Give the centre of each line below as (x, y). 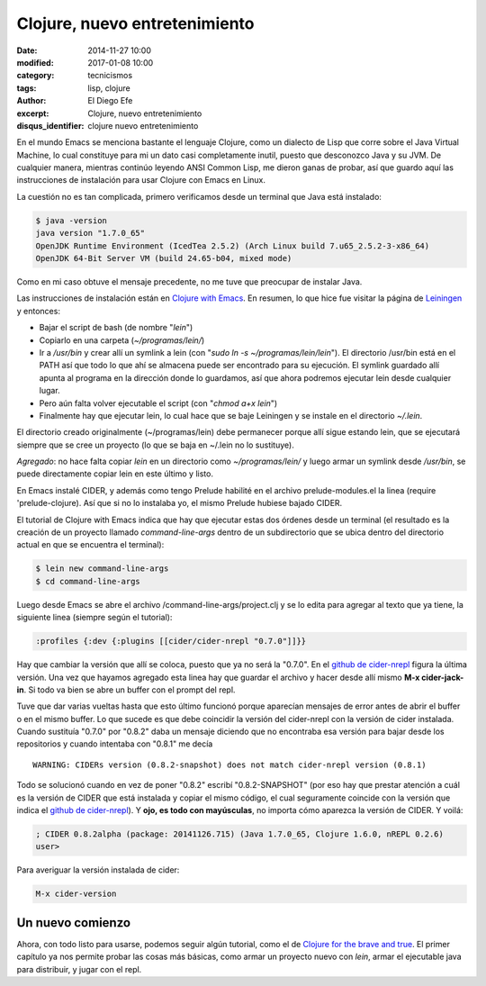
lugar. (49, 391)
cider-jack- (443, 677)
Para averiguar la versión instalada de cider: (98, 870)
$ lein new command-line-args (102, 569)
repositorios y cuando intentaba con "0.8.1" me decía (115, 744)
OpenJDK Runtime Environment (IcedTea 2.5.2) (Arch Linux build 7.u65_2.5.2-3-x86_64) (233, 246)
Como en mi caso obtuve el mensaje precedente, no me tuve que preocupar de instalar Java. (189, 281)
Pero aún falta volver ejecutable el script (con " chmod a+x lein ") (158, 403)
